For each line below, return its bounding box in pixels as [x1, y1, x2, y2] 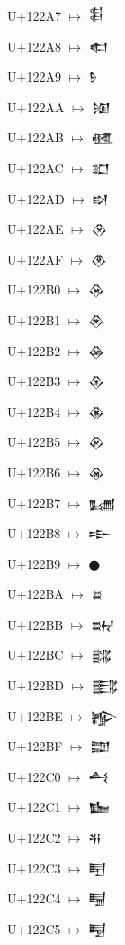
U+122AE [7, 219, 64, 238]
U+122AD [7, 188, 65, 207]
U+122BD [7, 676, 64, 695]
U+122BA [7, 584, 64, 603]
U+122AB [7, 128, 64, 147]
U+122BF [7, 737, 63, 756]
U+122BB [7, 614, 64, 633]
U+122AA [7, 97, 65, 116]
